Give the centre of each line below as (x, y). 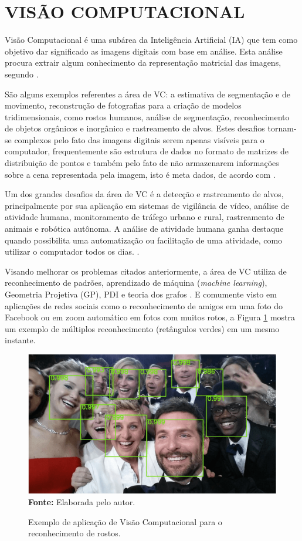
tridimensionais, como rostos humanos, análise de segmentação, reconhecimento (147, 116)
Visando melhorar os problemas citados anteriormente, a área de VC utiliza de (146, 271)
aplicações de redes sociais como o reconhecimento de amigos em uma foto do (144, 305)
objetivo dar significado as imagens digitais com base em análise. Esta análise (144, 51)
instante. (20, 340)
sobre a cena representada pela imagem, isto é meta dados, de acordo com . (140, 174)
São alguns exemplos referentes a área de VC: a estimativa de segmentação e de (147, 94)
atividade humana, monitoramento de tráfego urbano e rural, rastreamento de (145, 217)
